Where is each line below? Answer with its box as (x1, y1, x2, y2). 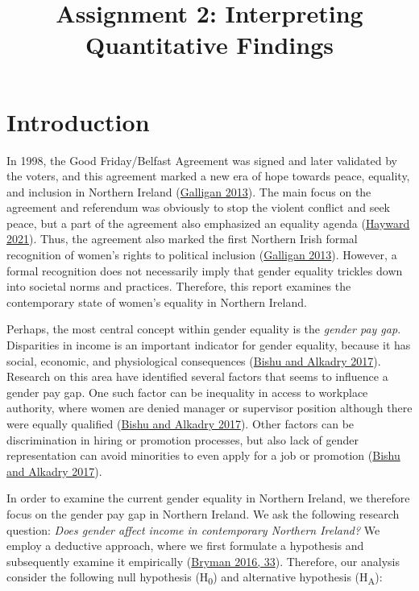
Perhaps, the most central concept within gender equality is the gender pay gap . (6, 320, 401, 337)
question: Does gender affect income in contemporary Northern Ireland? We (6, 521, 380, 538)
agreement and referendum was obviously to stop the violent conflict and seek (6, 199, 391, 216)
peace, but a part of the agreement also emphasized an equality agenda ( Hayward (6, 214, 410, 231)
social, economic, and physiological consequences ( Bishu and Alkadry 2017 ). (6, 352, 381, 369)
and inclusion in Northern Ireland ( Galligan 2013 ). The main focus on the (6, 183, 371, 200)
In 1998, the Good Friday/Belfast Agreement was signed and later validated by (6, 151, 398, 168)
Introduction (6, 105, 150, 138)
